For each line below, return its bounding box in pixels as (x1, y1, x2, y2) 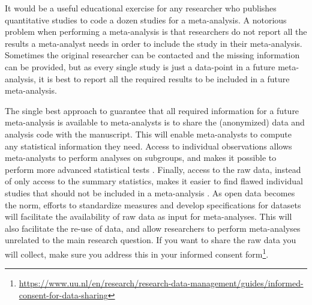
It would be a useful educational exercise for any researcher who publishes (5, 2, 277, 14)
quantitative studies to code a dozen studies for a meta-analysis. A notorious (5, 13, 287, 26)
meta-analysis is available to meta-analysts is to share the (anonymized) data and (5, 116, 305, 128)
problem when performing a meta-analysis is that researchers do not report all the (5, 25, 307, 38)
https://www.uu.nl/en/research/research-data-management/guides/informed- (19, 277, 304, 289)
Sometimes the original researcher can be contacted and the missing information (5, 49, 300, 61)
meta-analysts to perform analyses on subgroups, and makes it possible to (5, 151, 277, 164)
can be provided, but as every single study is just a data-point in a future (5, 60, 275, 73)
